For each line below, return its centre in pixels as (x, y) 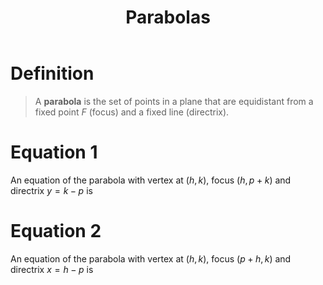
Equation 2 (56, 231)
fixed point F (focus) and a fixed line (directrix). (132, 112)
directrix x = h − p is (52, 269)
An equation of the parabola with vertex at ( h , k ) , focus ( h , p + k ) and (151, 180)
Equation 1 (54, 152)
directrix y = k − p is (51, 190)
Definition (52, 73)
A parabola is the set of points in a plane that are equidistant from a (174, 101)
